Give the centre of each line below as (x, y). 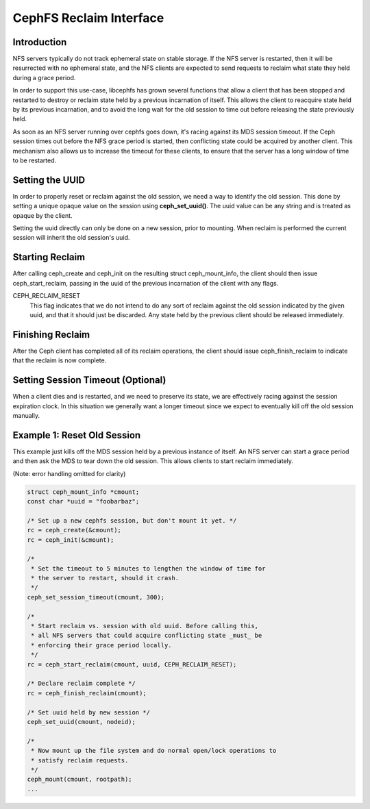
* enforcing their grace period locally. (101, 645)
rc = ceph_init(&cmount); (71, 540)
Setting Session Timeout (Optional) (89, 380)
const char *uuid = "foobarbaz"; (83, 501)
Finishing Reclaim (51, 335)
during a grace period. (44, 77)
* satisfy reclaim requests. (80, 760)
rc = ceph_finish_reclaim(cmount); (87, 693)
